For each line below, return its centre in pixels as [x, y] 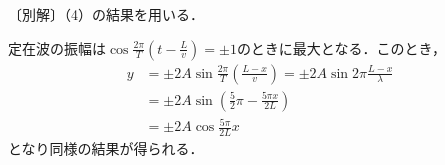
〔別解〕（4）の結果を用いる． [106, 14]
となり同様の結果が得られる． [106, 148]
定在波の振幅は [57, 47]
